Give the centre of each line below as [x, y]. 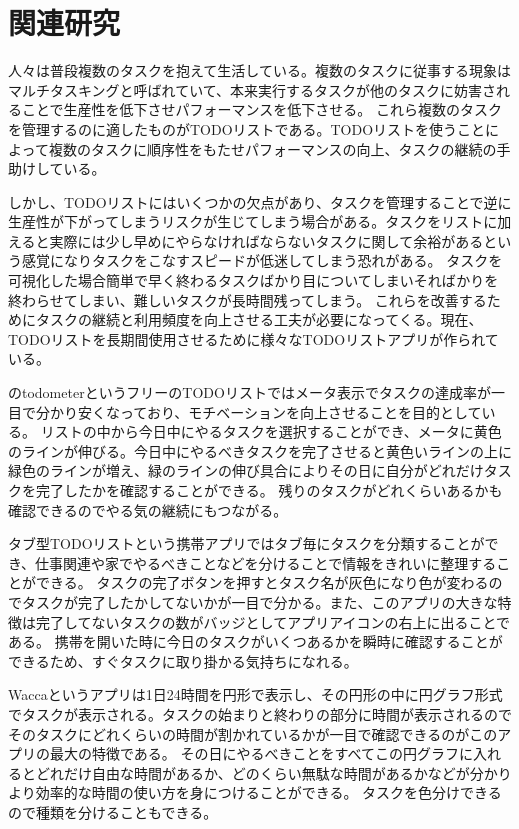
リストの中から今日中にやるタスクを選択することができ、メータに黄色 [271, 431]
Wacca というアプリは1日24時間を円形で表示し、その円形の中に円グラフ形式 [255, 694]
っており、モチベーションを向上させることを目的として [300, 411]
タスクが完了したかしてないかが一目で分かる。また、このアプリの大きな [259, 601]
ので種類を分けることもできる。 [113, 811]
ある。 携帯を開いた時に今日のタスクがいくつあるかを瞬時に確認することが [255, 641]
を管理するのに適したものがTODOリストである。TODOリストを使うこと [247, 128]
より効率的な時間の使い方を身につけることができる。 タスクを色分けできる [255, 792]
